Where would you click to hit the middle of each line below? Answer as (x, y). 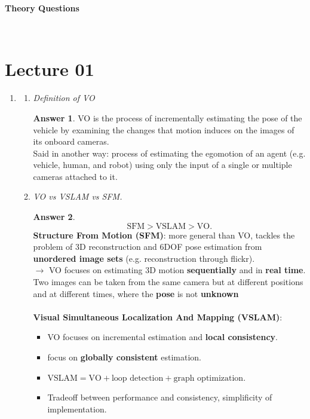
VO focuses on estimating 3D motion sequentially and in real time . (177, 270)
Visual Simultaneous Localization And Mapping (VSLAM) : (158, 316)
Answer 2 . (54, 217)
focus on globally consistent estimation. (124, 357)
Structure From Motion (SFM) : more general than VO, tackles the (164, 235)
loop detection (137, 378)
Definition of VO (64, 98)
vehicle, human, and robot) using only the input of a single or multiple (162, 165)
